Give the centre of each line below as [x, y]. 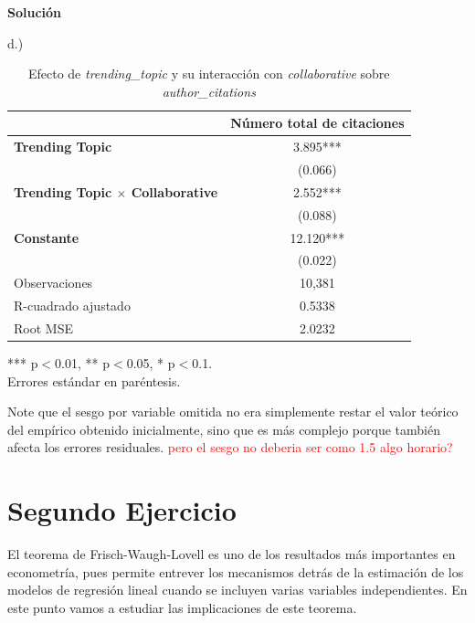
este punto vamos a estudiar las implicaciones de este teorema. [182, 607]
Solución [35, 12]
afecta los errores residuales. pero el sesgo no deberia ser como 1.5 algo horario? [230, 447]
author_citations [209, 91]
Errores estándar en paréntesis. [94, 380]
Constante [47, 237]
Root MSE [43, 327]
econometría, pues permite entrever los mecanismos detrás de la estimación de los [236, 571]
